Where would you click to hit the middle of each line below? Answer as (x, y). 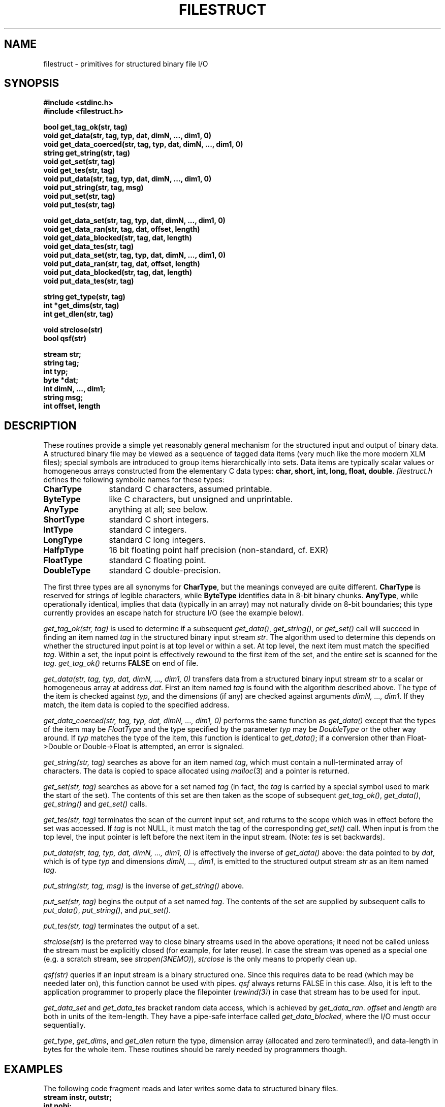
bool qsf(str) (65, 339)
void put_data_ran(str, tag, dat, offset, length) (122, 264)
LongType (63, 540)
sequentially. (65, 1025)
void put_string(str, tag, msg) (93, 188)
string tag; (61, 363)
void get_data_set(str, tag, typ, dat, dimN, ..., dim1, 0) (134, 221)
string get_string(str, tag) (87, 153)
